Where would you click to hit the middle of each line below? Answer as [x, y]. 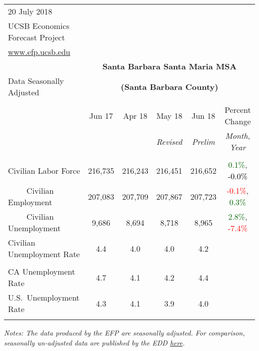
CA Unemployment [42, 271]
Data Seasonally [36, 81]
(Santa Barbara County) [170, 86]
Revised [169, 141]
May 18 [169, 115]
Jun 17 [101, 115]
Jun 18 [203, 115]
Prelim [203, 141]
